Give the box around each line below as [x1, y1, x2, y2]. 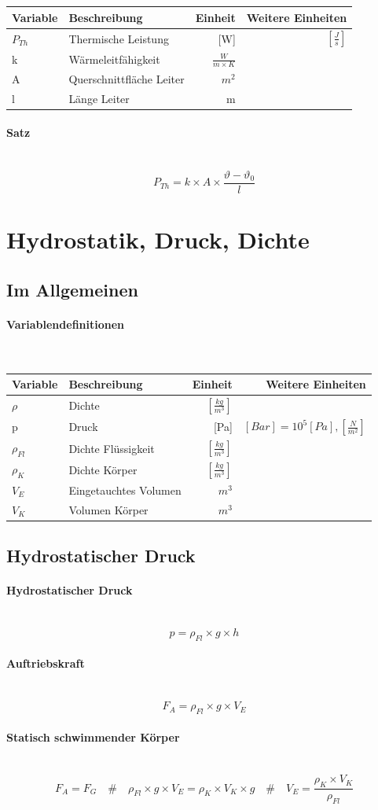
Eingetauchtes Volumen [68, 481, 182, 498]
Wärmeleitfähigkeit [68, 50, 160, 67]
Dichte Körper [68, 461, 138, 477]
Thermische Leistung [68, 30, 169, 46]
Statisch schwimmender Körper [6, 728, 180, 745]
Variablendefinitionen [6, 315, 125, 332]
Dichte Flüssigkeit [68, 440, 155, 456]
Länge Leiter [68, 90, 130, 106]
